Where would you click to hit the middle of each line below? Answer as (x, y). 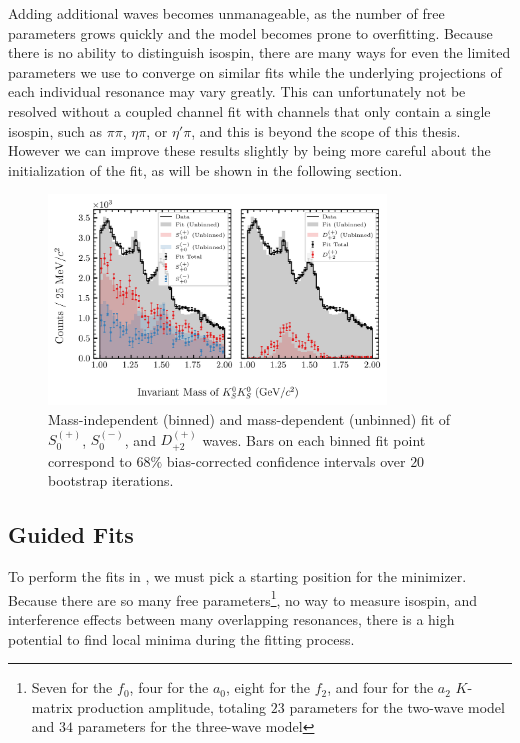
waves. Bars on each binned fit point (314, 439)
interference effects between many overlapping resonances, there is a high (231, 618)
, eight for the (268, 687)
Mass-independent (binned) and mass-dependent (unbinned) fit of (249, 418)
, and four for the (380, 687)
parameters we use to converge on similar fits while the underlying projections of (255, 71)
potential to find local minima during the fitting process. (181, 638)
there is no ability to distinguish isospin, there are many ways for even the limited (259, 52)
